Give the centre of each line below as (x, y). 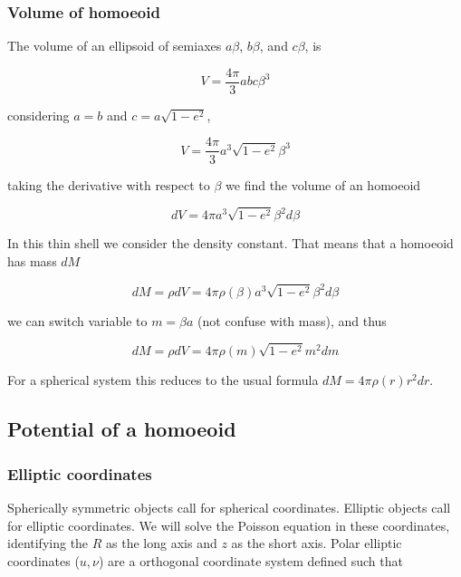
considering (38, 115)
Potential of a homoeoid (122, 429)
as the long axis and (162, 543)
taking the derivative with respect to (109, 184)
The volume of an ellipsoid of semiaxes (115, 46)
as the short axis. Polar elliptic (317, 543)
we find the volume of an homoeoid (323, 184)
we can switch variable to (77, 320)
